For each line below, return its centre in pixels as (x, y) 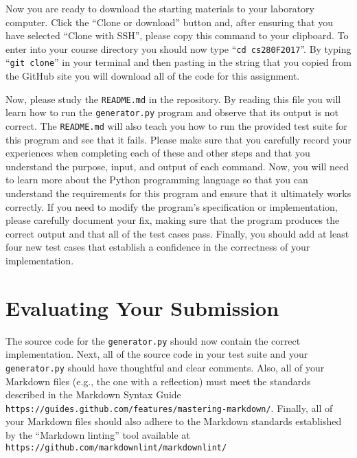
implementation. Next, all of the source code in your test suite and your (157, 354)
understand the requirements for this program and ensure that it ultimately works (178, 193)
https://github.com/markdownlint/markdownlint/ (116, 447)
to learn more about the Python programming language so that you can (157, 180)
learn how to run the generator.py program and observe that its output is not (172, 112)
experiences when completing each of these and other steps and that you (158, 153)
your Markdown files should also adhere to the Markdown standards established (174, 421)
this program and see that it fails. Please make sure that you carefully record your (178, 139)
